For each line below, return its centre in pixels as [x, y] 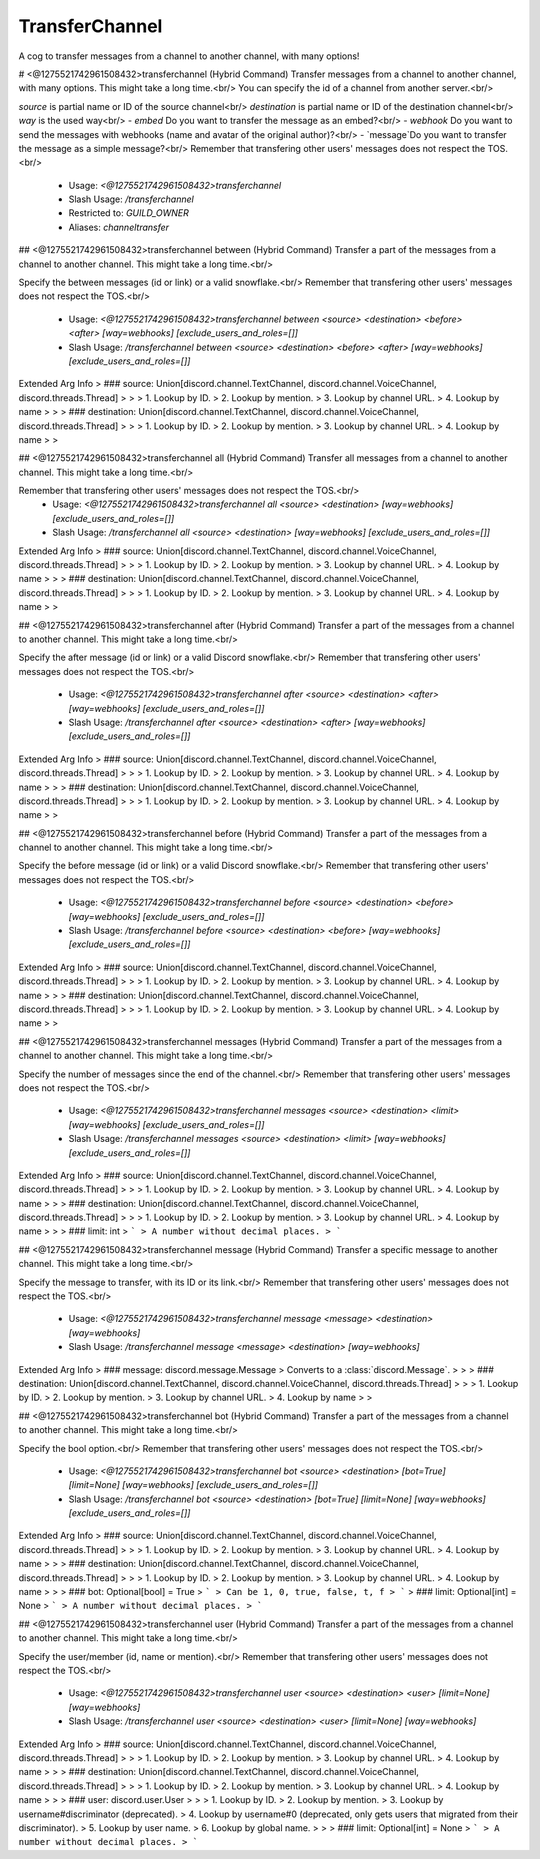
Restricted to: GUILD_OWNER [129, 213]
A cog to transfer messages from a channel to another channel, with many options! [189, 56]
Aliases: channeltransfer [119, 227]
